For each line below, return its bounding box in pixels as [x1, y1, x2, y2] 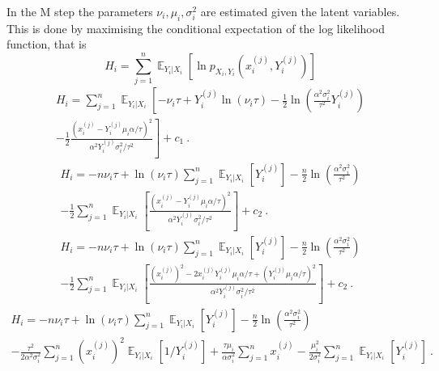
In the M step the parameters [6, 3, 153, 19]
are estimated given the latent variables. [200, 3, 400, 19]
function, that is [6, 36, 87, 53]
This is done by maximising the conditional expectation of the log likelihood [6, 19, 385, 36]
